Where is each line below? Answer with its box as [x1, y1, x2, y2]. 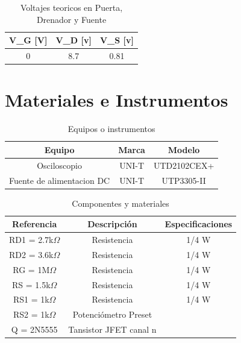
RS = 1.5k [11, 278, 51, 291]
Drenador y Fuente [36, 13, 107, 25]
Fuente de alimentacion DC [9, 174, 110, 186]
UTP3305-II [161, 174, 206, 186]
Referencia [12, 218, 57, 230]
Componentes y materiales [72, 197, 169, 209]
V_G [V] [9, 34, 48, 46]
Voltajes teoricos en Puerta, [20, 1, 123, 13]
